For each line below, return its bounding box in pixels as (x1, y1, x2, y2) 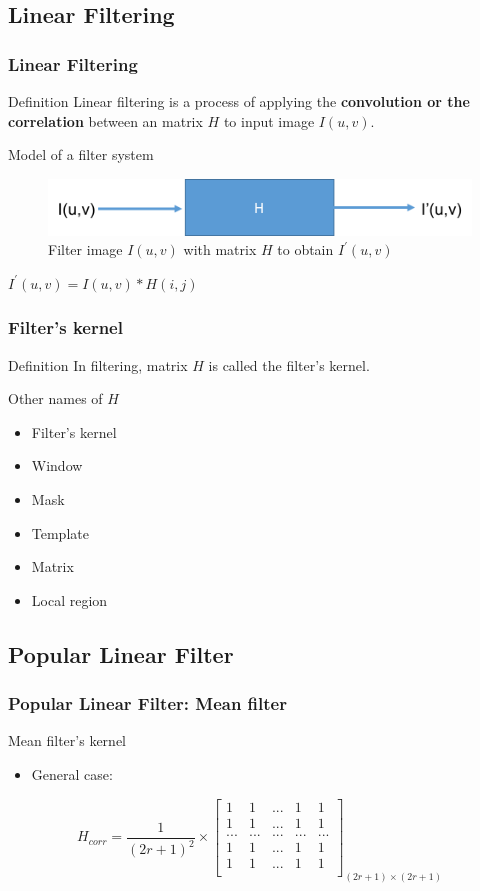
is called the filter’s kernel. (208, 354, 370, 375)
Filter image (48, 239, 123, 260)
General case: (31, 764, 113, 785)
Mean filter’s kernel (8, 730, 126, 751)
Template (31, 522, 89, 543)
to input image (223, 110, 315, 131)
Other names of (8, 388, 103, 409)
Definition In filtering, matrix (8, 354, 188, 375)
